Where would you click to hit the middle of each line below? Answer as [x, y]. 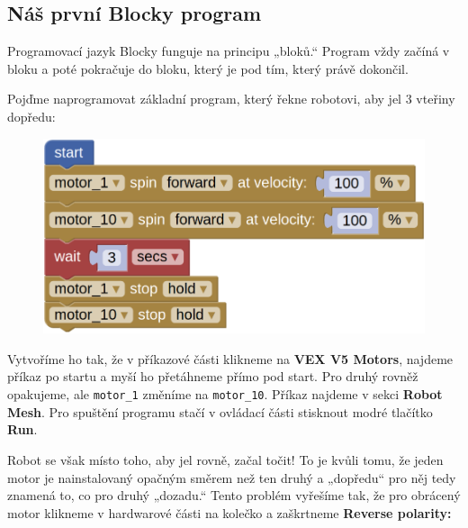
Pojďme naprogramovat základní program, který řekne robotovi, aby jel [205, 99]
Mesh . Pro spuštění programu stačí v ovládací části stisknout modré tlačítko [220, 411]
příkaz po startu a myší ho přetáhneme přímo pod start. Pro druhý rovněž [213, 376]
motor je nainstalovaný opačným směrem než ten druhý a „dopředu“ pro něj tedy [232, 477]
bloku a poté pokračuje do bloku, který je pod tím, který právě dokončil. [208, 68]
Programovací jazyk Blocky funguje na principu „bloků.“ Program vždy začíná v [229, 51]
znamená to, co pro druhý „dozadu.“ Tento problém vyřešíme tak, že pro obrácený [234, 495]
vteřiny [436, 99]
